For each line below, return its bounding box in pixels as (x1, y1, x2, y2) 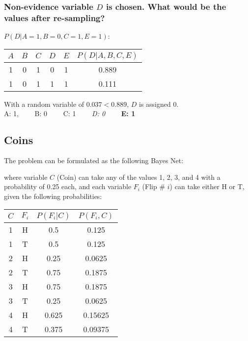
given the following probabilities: (4, 191, 102, 201)
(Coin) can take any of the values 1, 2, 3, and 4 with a (56, 171, 220, 182)
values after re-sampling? (4, 11, 105, 24)
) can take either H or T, (169, 181, 245, 192)
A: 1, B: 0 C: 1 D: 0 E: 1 (4, 108, 136, 119)
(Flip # (142, 181, 165, 192)
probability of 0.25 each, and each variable (4, 181, 132, 192)
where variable (4, 171, 48, 182)
